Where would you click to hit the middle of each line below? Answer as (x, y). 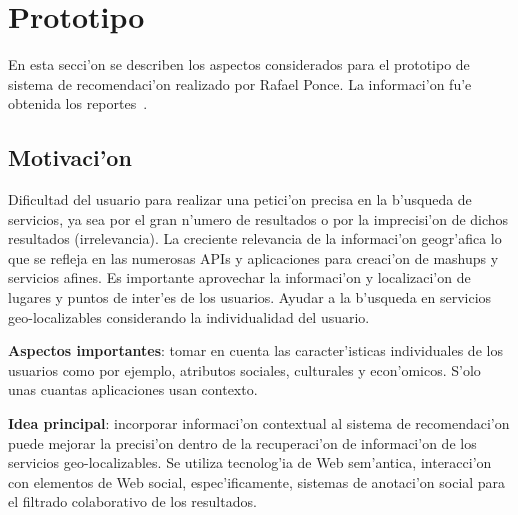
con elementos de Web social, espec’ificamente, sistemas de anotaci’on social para (257, 481)
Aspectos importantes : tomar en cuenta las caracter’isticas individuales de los (255, 350)
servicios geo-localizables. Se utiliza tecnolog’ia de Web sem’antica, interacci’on (250, 462)
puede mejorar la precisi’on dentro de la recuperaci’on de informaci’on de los (242, 442)
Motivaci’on (70, 157)
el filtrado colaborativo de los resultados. (132, 501)
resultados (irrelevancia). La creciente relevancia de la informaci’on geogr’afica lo (255, 238)
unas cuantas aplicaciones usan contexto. (133, 389)
